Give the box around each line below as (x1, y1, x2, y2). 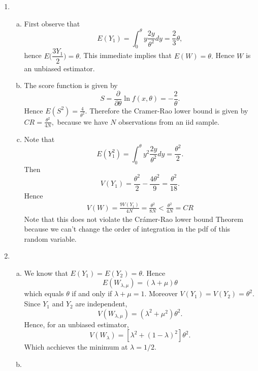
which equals (24, 288, 64, 299)
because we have (57, 116, 108, 127)
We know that (24, 267, 68, 278)
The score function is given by (24, 80, 118, 91)
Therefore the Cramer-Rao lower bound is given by (89, 105, 248, 116)
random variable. (24, 233, 77, 244)
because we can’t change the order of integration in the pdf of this (24, 223, 231, 234)
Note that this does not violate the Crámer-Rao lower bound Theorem (24, 213, 243, 224)
